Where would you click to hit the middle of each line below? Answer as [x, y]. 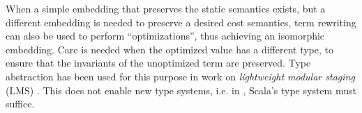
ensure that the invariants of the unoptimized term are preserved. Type [158, 63]
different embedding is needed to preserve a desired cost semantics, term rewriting [181, 22]
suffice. [20, 104]
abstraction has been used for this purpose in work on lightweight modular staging [180, 76]
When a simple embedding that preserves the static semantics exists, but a [166, 8]
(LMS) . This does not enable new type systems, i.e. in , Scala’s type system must [181, 90]
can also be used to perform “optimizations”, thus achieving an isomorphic [165, 36]
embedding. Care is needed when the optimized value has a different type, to [169, 49]
